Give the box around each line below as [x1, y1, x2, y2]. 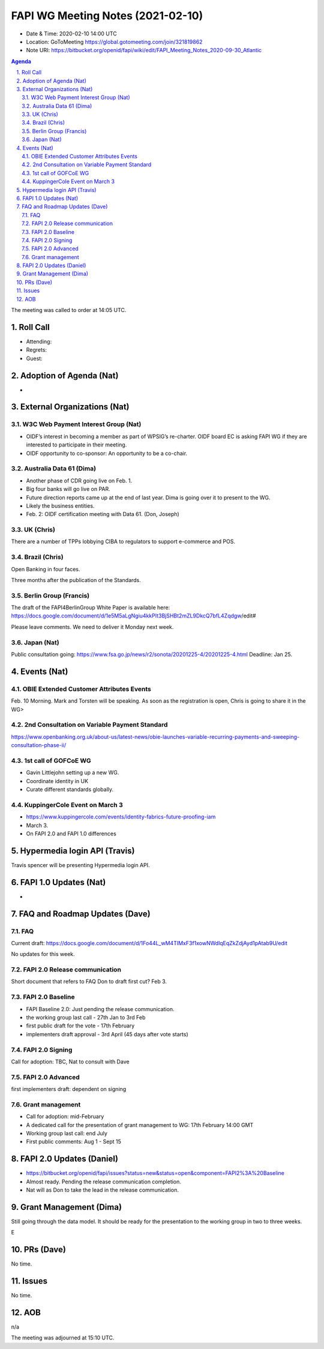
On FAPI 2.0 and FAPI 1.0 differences [26, 830, 116, 837]
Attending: [26, 338, 52, 345]
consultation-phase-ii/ [11, 742, 67, 749]
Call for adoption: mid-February [26, 1113, 104, 1120]
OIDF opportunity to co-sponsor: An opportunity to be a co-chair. [26, 449, 188, 457]
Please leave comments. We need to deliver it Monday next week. [11, 623, 174, 630]
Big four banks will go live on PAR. [26, 485, 110, 493]
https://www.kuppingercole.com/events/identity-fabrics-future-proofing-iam [26, 813, 216, 820]
